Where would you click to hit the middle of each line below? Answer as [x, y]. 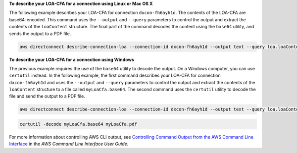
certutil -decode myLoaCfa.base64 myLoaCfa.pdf [78, 124]
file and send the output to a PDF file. [47, 96]
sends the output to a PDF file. [40, 33]
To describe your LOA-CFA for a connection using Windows [72, 59]
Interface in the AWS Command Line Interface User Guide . [69, 144]
